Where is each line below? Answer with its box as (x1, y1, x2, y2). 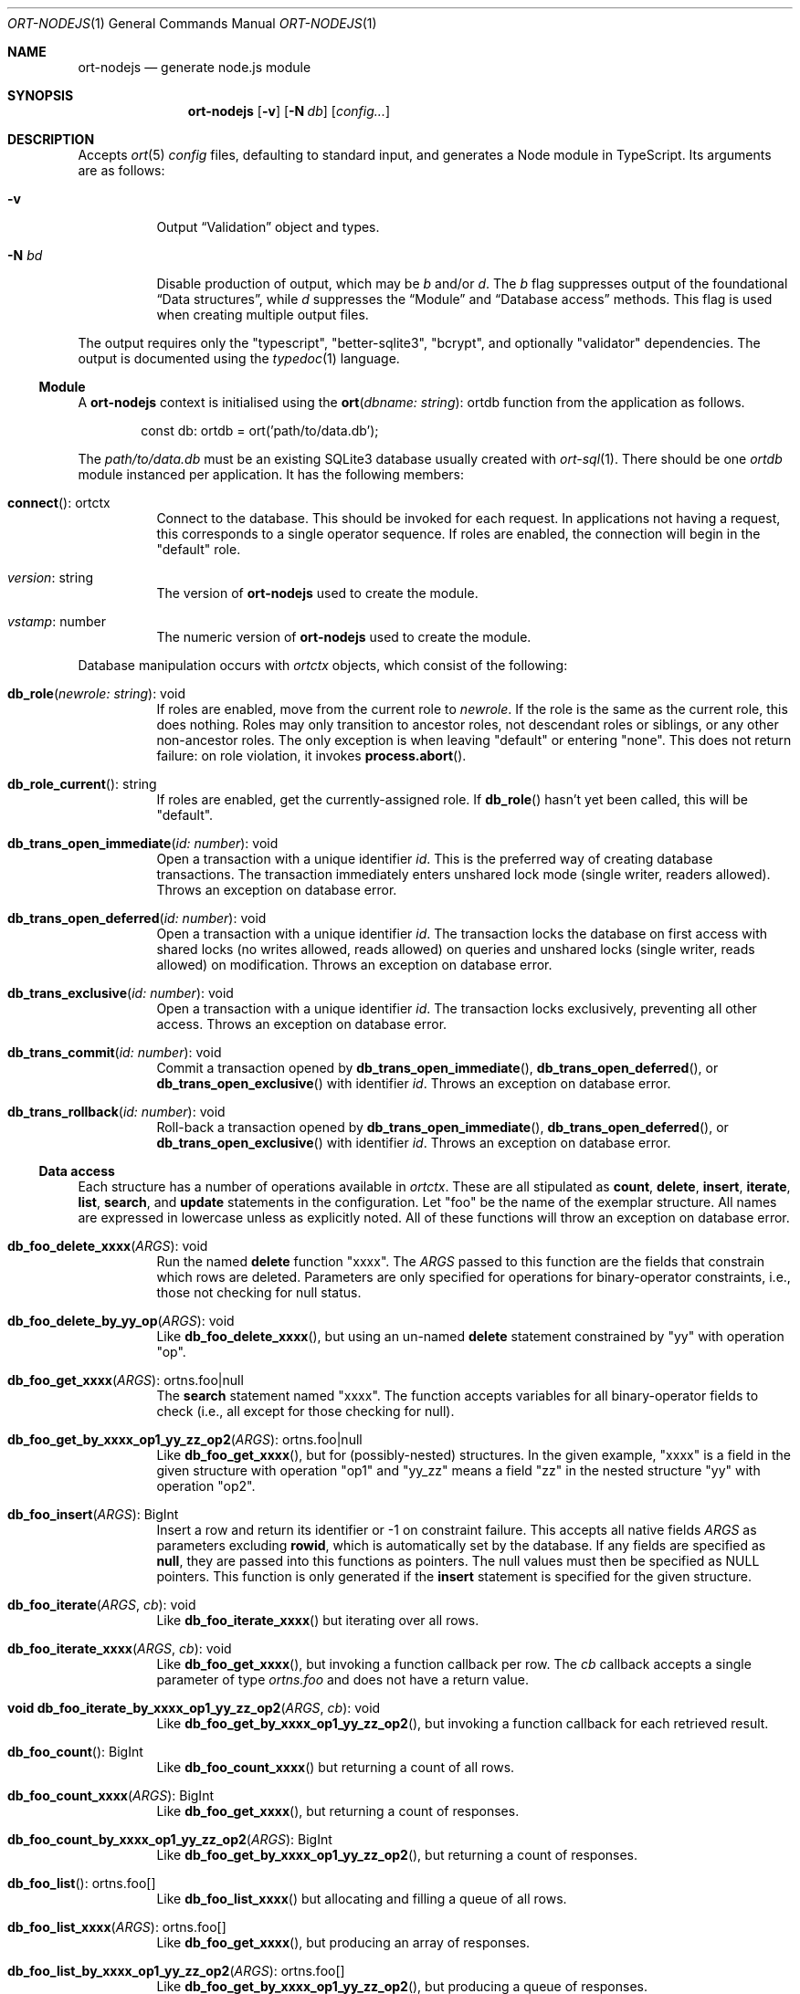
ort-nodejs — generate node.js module (78, 59, 311, 75)
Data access (38, 1163, 115, 1179)
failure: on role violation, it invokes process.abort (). (156, 748, 467, 763)
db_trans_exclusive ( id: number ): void (7, 985, 234, 1001)
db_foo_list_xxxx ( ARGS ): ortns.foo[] (7, 1919, 226, 1935)
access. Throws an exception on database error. (156, 1016, 447, 1032)
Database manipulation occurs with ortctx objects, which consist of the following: (78, 657, 568, 673)
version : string (7, 570, 94, 585)
